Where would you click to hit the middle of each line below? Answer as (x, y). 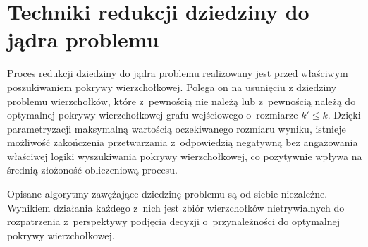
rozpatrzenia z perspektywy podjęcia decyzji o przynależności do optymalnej (174, 221)
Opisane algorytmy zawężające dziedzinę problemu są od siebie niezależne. (167, 194)
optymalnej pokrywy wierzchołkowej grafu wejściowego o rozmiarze (153, 115)
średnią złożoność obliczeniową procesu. (92, 170)
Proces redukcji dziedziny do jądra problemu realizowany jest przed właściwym (178, 73)
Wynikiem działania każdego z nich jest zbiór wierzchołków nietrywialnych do (176, 207)
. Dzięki (344, 115)
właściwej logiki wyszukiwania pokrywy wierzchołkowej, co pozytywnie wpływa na (185, 156)
